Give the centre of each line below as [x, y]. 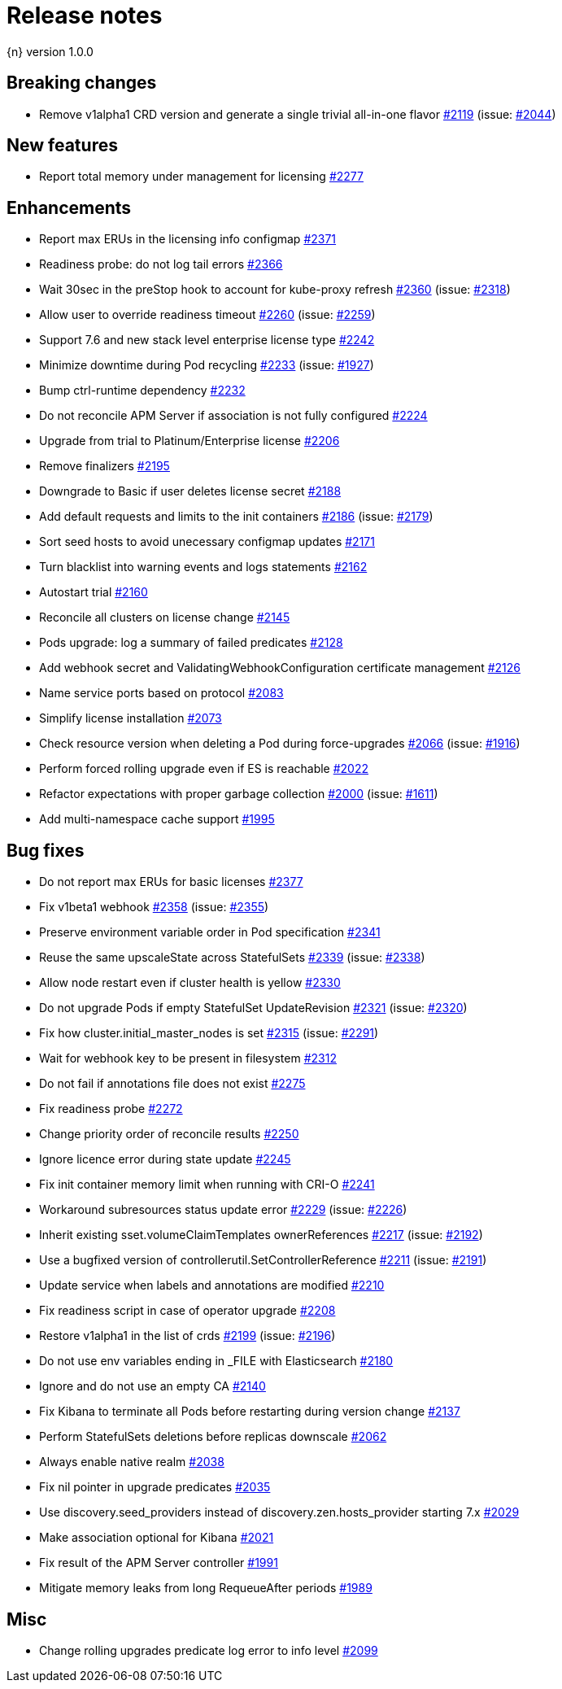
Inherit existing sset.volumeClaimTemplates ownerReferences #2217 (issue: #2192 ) [261, 1235]
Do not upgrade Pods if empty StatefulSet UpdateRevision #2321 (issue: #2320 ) [253, 1008]
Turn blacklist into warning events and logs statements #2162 [203, 567]
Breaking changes [82, 83]
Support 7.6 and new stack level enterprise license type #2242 [207, 340]
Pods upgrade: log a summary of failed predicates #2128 [191, 643]
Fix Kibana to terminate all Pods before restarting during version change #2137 [250, 1412]
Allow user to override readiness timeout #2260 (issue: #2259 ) [207, 315]
